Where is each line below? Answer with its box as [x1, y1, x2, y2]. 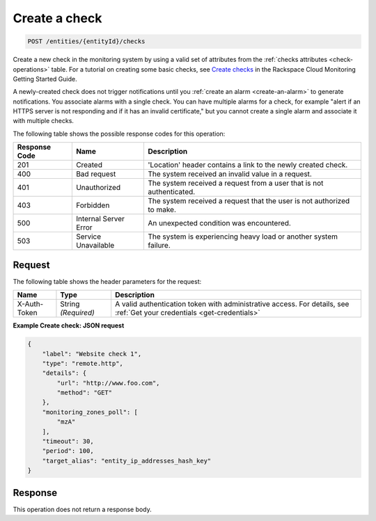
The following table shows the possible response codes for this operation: [13, 129, 226, 138]
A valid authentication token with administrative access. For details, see [115, 299, 350, 309]
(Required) [60, 308, 95, 318]
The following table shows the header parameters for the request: [13, 277, 202, 285]
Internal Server [75, 214, 125, 224]
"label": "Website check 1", [42, 350, 142, 358]
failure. [147, 241, 171, 250]
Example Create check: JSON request [13, 321, 125, 330]
